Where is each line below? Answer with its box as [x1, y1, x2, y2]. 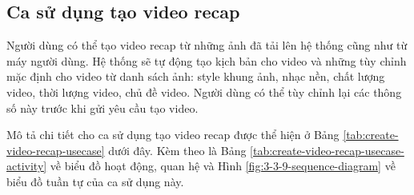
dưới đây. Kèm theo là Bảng [108, 141, 247, 158]
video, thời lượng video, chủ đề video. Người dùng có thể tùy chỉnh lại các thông [6, 83, 402, 100]
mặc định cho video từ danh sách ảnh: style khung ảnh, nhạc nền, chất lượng [6, 68, 385, 85]
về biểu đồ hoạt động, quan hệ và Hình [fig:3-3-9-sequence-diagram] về [50, 157, 396, 174]
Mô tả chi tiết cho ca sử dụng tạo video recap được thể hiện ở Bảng [6, 126, 340, 143]
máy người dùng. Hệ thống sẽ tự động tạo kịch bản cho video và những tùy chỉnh [6, 52, 407, 69]
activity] [6, 157, 47, 174]
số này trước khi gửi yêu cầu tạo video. [6, 99, 199, 116]
